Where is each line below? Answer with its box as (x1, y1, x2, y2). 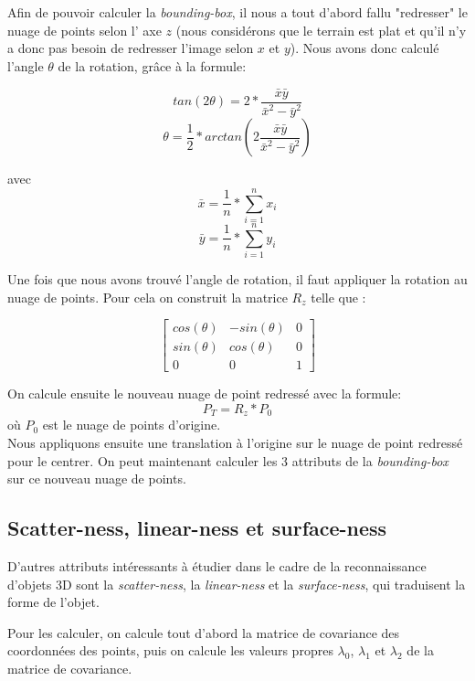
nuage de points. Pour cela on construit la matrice (7, 287, 288, 306)
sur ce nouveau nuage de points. (7, 469, 186, 488)
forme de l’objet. (7, 592, 100, 612)
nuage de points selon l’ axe (7, 20, 162, 39)
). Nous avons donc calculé (290, 38, 439, 58)
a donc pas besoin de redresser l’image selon (7, 38, 254, 58)
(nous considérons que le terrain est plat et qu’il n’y (175, 20, 467, 39)
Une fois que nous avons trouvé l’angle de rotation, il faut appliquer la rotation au (7, 270, 468, 289)
